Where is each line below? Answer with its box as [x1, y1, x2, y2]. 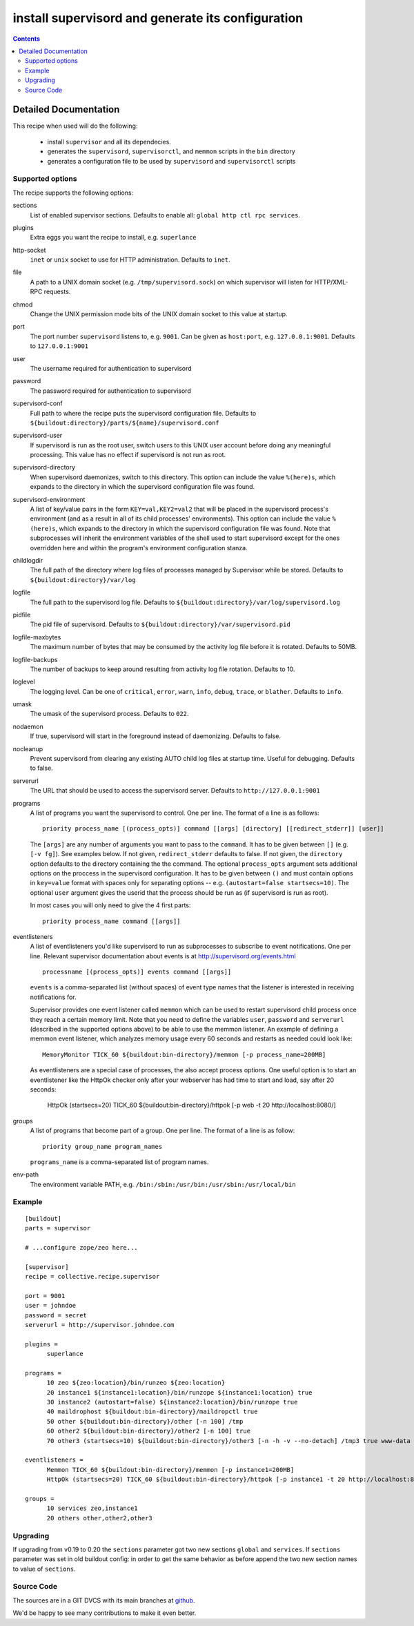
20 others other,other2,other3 [46, 1514, 153, 1522]
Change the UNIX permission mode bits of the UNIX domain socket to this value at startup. [30, 310, 288, 318]
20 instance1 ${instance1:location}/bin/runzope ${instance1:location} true [46, 1388, 313, 1396]
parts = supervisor [25, 1224, 91, 1232]
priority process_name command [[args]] [42, 917, 181, 925]
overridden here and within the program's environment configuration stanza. [30, 543, 248, 552]
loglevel [12, 677, 35, 686]
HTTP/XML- [314, 278, 348, 286]
